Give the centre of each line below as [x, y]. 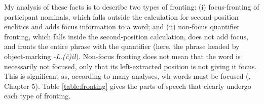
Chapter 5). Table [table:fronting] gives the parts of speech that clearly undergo [128, 86]
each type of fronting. [37, 96]
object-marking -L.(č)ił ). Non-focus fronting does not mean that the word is [122, 56]
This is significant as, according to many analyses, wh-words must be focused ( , [127, 76]
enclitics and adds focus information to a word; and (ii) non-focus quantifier [122, 27]
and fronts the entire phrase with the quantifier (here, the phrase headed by [122, 46]
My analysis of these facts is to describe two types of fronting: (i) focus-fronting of [132, 7]
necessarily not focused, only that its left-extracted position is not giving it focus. [130, 66]
